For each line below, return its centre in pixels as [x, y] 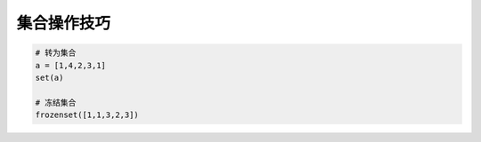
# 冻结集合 [56, 103]
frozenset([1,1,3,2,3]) [87, 115]
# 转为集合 [56, 53]
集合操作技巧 [64, 23]
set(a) [49, 77]
